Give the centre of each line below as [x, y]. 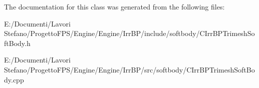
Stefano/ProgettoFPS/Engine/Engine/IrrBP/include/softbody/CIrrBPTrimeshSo [129, 33]
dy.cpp [14, 79]
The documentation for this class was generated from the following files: [114, 6]
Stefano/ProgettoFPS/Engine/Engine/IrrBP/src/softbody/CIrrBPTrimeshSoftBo [129, 69]
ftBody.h [17, 43]
